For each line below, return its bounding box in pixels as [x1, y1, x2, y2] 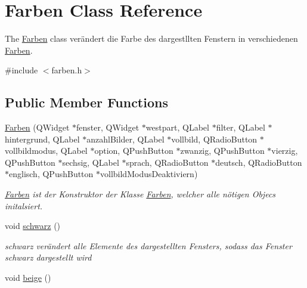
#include [5, 64, 38, 76]
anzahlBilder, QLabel [86, 132, 165, 145]
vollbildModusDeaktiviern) [100, 168, 198, 180]
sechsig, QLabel [62, 156, 119, 168]
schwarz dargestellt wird [5, 251, 92, 264]
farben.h [51, 64, 82, 76]
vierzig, [271, 144, 298, 157]
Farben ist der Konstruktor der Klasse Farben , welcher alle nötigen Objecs [5, 188, 276, 200]
